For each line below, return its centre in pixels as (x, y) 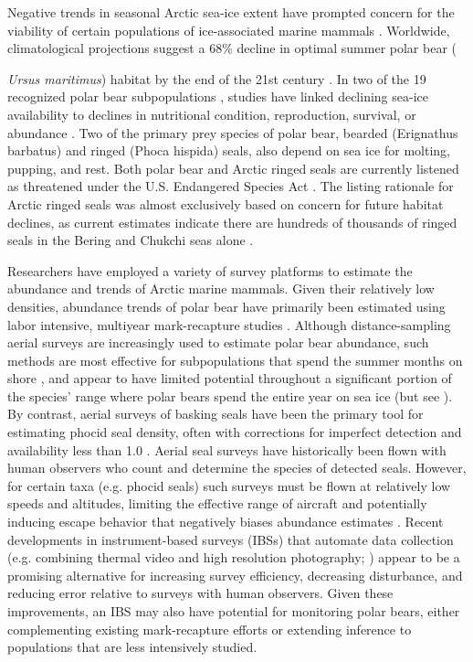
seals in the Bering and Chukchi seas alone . (131, 240)
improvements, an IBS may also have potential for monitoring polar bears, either (234, 611)
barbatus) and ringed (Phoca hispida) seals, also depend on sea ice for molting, (229, 150)
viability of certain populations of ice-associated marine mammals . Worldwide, (229, 30)
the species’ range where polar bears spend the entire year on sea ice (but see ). (230, 395)
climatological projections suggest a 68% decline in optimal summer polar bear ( (232, 48)
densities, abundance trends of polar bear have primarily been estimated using (226, 306)
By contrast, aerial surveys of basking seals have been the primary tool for (215, 414)
